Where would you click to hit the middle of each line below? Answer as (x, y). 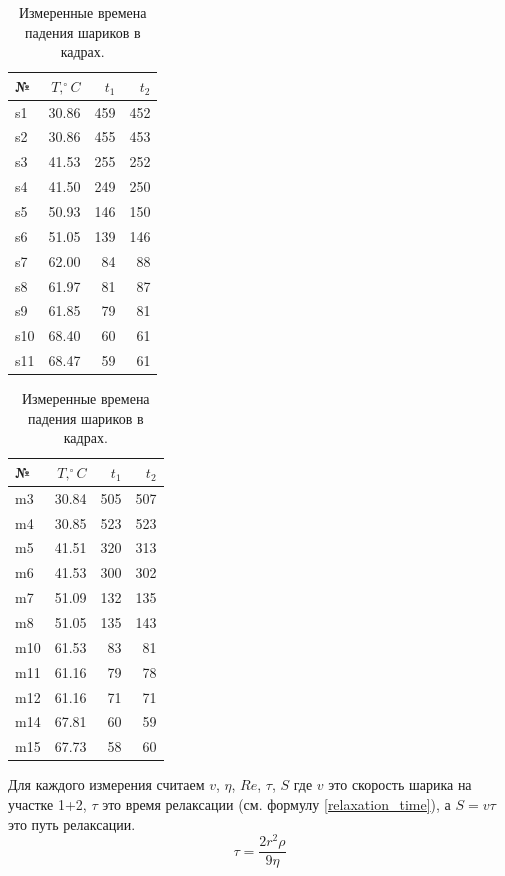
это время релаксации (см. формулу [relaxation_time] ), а (276, 803)
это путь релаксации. (72, 823)
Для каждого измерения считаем (106, 784)
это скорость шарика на (400, 784)
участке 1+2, (47, 803)
